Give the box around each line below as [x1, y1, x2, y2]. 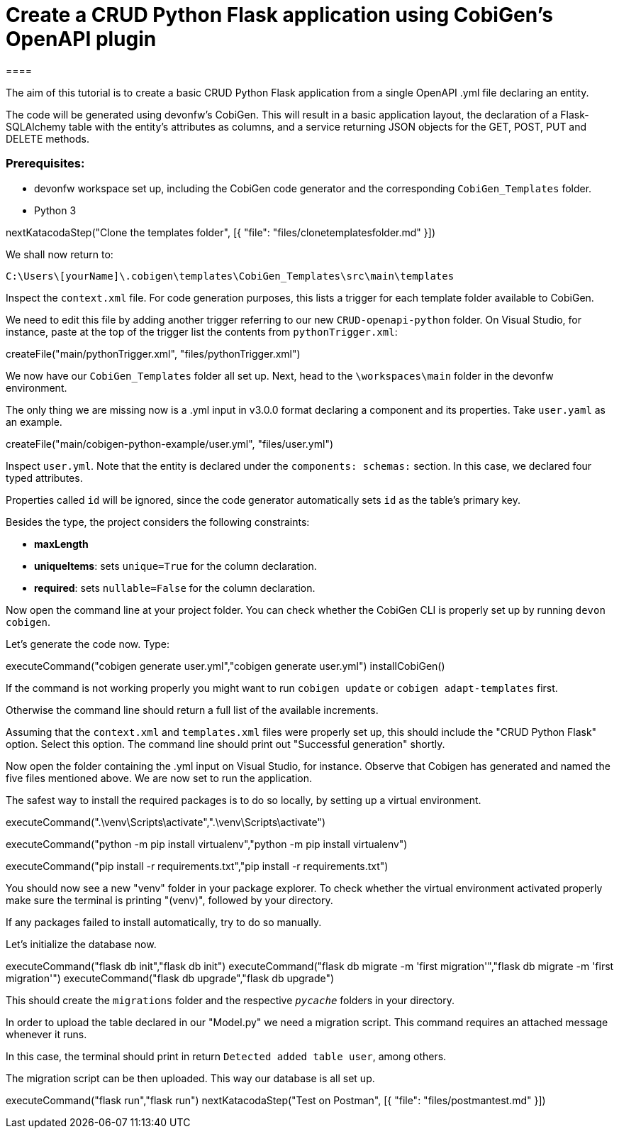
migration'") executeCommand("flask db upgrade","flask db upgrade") [6, 971, 335, 984]
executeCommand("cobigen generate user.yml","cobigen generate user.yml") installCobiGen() [6, 659, 445, 672]
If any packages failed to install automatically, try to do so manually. [6, 915, 322, 928]
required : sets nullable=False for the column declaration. [34, 581, 316, 594]
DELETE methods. [6, 132, 89, 145]
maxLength [34, 537, 89, 550]
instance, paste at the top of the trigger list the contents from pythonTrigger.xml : [6, 325, 398, 338]
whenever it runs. [6, 1028, 87, 1040]
